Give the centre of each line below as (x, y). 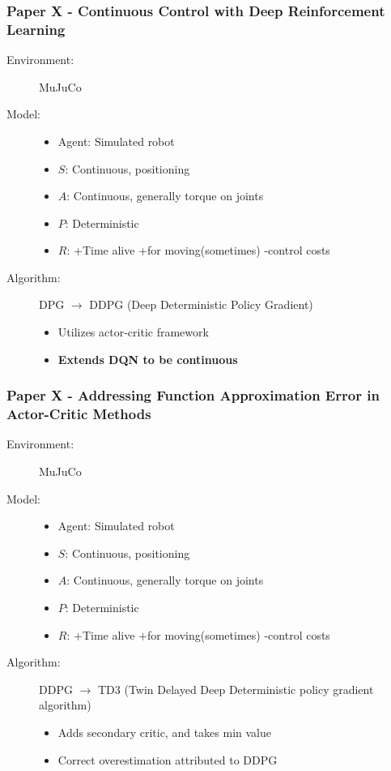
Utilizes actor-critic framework (133, 332)
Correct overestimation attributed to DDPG (168, 759)
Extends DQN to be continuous (148, 359)
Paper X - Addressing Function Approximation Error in (193, 395)
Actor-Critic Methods (79, 414)
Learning (36, 29)
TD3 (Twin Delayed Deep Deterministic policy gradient (236, 689)
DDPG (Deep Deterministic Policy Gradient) (201, 304)
